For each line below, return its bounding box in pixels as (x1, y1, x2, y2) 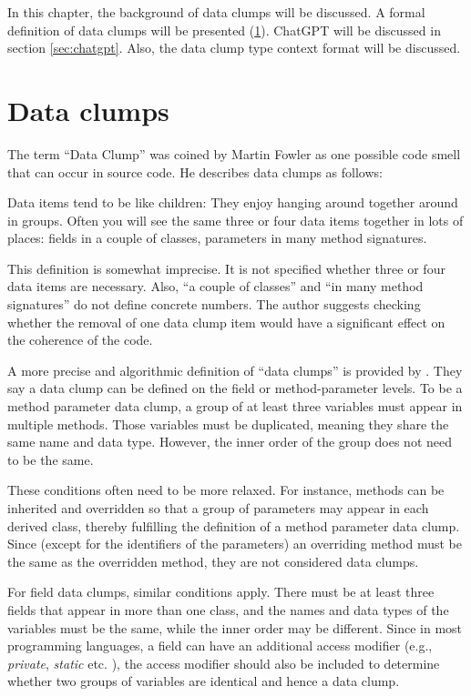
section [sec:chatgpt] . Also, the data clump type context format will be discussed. (7, 38, 461, 57)
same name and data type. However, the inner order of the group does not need (7, 432, 452, 451)
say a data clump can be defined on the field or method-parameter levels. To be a (7, 378, 463, 398)
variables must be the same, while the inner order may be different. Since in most (7, 618, 463, 637)
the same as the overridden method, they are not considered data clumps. (7, 551, 419, 570)
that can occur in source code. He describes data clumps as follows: (7, 162, 383, 181)
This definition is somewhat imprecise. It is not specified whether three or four (7, 258, 445, 277)
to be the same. (7, 449, 94, 469)
